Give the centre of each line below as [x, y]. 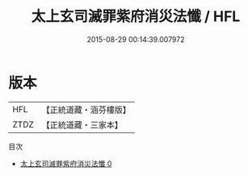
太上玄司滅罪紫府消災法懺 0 [66, 163]
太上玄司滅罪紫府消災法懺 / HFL [136, 17]
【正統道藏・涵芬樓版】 [86, 110]
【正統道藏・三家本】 [82, 124]
